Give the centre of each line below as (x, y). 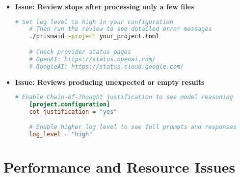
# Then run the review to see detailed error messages (120, 29)
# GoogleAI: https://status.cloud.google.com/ (107, 66)
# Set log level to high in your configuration (94, 22)
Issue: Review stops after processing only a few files (105, 6)
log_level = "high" (61, 135)
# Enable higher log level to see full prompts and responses (133, 127)
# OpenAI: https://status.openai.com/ (93, 59)
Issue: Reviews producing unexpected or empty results (110, 82)
